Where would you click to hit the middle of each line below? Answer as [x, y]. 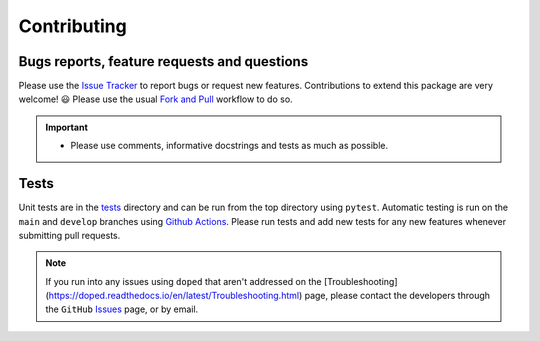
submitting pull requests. [69, 235]
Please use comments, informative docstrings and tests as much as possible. [229, 146]
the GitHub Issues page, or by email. [122, 309]
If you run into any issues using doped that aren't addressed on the [183, 281]
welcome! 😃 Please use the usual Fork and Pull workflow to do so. [156, 99]
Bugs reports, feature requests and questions [163, 61]
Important [67, 127]
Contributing [72, 26]
